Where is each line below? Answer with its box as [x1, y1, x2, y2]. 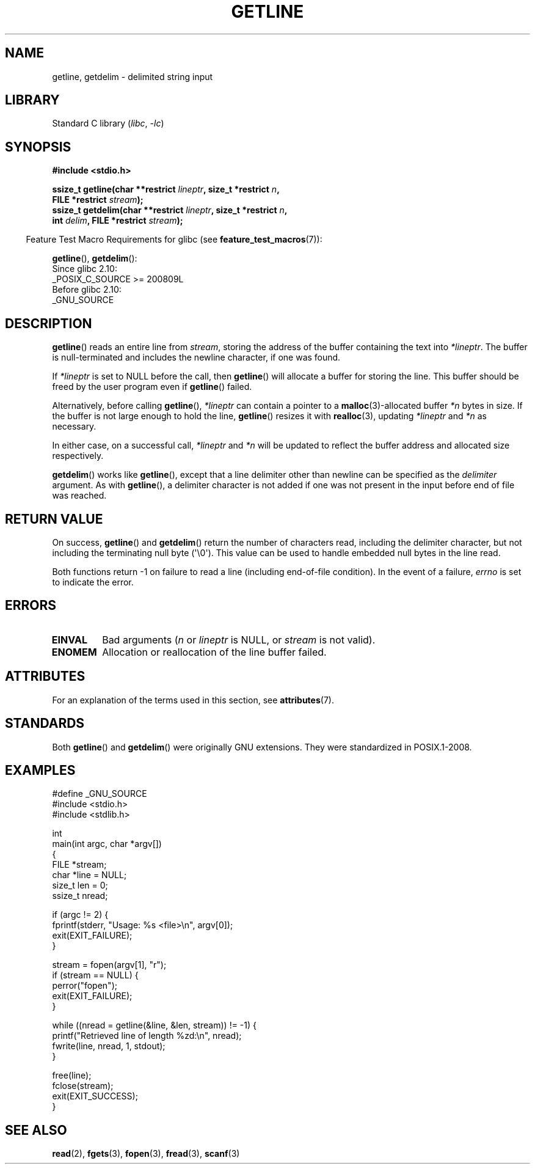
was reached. [52, 490, 107, 501]
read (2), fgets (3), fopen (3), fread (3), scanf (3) [52, 1148, 240, 1159]
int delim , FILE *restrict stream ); [52, 215, 183, 226]
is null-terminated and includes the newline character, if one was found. [52, 352, 341, 363]
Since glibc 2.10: [52, 263, 117, 274]
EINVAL [51, 633, 87, 646]
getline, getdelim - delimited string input [52, 71, 213, 82]
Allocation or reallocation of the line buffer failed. [102, 645, 327, 658]
